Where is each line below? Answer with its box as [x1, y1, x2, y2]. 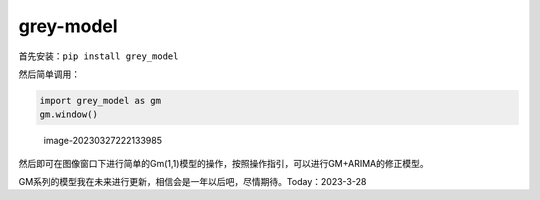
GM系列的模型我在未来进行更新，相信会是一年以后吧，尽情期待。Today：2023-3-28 [18, 176, 367, 188]
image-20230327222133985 [43, 135, 162, 147]
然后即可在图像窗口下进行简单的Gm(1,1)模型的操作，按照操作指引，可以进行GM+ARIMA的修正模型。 [18, 157, 429, 169]
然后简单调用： [18, 68, 80, 80]
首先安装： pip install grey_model [18, 50, 179, 62]
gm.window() [39, 109, 99, 120]
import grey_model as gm [39, 95, 162, 106]
